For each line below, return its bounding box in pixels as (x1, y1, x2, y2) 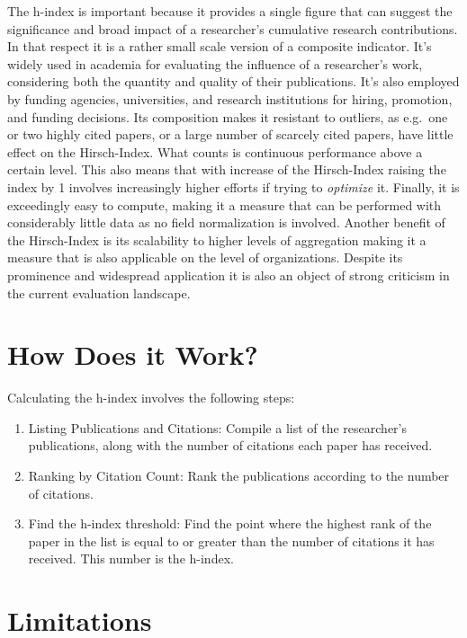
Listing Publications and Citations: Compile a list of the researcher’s (28, 418, 407, 437)
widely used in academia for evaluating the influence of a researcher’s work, (7, 54, 423, 73)
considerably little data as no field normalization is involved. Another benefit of (7, 213, 445, 232)
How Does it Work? (7, 336, 258, 373)
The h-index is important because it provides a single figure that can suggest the (7, 2, 453, 20)
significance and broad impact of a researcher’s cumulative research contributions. (7, 19, 458, 38)
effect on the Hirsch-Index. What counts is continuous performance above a (7, 142, 423, 161)
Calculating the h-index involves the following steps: (7, 388, 295, 407)
